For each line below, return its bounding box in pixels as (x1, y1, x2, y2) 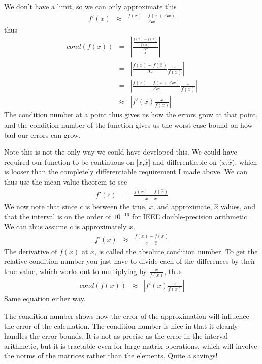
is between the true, (85, 201, 147, 211)
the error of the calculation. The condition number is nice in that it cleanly (4, 320, 238, 331)
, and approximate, (153, 201, 212, 211)
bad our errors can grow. (4, 129, 81, 140)
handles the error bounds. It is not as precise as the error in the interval (4, 330, 228, 341)
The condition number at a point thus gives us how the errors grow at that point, (4, 109, 258, 120)
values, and (220, 201, 255, 211)
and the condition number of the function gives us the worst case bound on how (4, 119, 253, 130)
